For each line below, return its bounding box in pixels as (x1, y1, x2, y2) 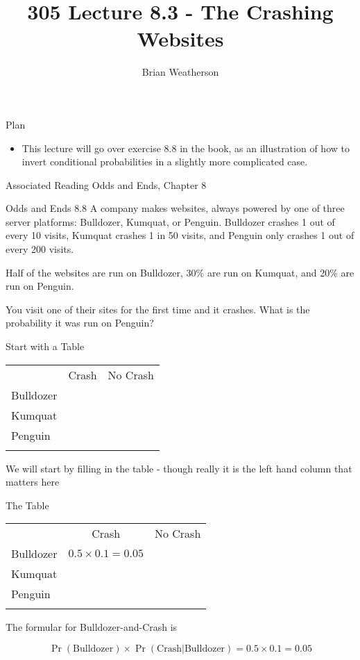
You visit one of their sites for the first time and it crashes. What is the (6, 302, 310, 316)
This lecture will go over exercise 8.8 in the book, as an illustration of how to (22, 140, 350, 155)
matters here (6, 475, 60, 489)
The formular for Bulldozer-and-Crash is (6, 620, 178, 634)
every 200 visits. (6, 242, 74, 256)
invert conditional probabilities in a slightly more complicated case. (22, 154, 308, 169)
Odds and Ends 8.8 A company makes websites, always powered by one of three (6, 201, 345, 215)
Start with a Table (6, 339, 85, 354)
